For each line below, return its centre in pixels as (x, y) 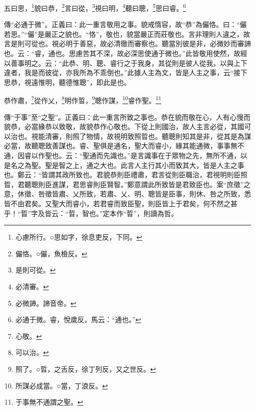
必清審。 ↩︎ (32, 286)
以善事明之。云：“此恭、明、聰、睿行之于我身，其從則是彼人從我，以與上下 (126, 63)
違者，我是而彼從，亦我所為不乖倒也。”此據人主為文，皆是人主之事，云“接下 (126, 72)
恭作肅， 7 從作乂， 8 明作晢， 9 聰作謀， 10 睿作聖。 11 (83, 100)
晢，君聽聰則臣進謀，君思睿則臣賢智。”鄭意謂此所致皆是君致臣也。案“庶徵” (124, 184)
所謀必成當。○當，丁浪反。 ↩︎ (62, 385)
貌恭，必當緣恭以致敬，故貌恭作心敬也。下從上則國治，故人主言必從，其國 (124, 126)
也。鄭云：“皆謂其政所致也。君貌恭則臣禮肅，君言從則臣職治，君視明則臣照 (126, 175)
